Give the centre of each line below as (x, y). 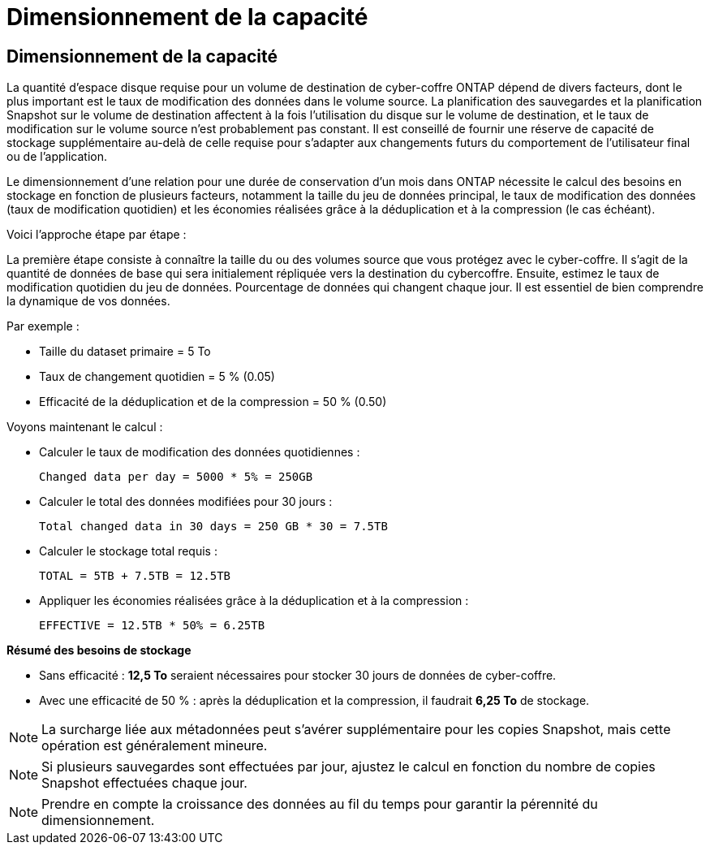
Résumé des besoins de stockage (99, 650)
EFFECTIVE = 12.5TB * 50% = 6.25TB (152, 626)
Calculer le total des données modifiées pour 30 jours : (186, 502)
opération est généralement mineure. (155, 746)
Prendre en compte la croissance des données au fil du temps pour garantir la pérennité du (320, 804)
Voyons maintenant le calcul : (85, 427)
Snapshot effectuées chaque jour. (144, 783)
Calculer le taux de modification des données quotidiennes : (200, 452)
